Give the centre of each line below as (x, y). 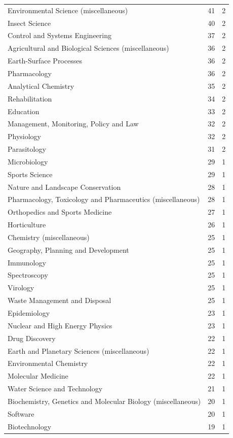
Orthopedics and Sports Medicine (60, 212)
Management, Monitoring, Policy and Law (73, 124)
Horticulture (27, 225)
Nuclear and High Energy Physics (60, 325)
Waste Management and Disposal (60, 300)
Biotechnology (30, 426)
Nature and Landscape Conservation (64, 187)
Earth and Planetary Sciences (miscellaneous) (79, 350)
